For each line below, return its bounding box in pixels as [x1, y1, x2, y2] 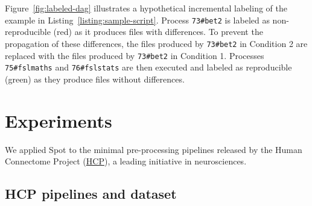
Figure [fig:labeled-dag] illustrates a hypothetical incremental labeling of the [5, 2, 287, 14]
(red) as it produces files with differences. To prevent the [53, 25, 263, 38]
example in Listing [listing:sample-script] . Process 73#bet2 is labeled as [5, 13, 270, 26]
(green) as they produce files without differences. [5, 72, 185, 85]
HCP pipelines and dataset [5, 184, 177, 203]
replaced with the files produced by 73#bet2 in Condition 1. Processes [5, 49, 264, 61]
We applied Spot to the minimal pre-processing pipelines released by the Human [5, 143, 302, 155]
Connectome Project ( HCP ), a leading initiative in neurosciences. [5, 155, 247, 167]
